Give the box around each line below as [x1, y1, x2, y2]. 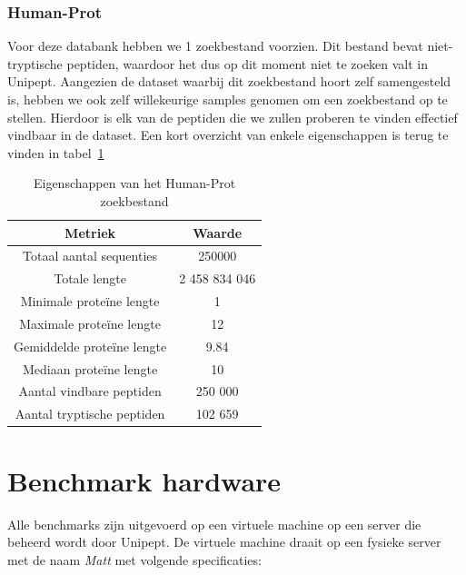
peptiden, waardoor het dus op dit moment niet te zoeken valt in [66, 54, 429, 73]
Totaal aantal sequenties [23, 246, 158, 265]
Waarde [193, 223, 243, 242]
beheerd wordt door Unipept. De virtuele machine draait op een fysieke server [7, 532, 441, 551]
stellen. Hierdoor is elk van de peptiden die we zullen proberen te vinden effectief [7, 107, 458, 126]
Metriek [64, 223, 116, 242]
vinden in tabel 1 [7, 143, 104, 162]
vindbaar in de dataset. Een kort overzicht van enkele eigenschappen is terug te [7, 125, 449, 144]
